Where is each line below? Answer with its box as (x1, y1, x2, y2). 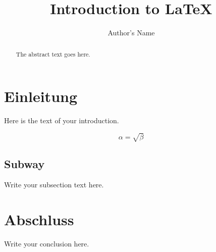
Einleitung (4, 86, 78, 107)
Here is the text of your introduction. (4, 115, 119, 126)
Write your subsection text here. (4, 179, 104, 190)
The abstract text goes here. (16, 49, 90, 58)
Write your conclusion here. (4, 238, 89, 249)
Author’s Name (107, 27, 155, 38)
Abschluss (4, 209, 74, 230)
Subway (4, 156, 45, 171)
